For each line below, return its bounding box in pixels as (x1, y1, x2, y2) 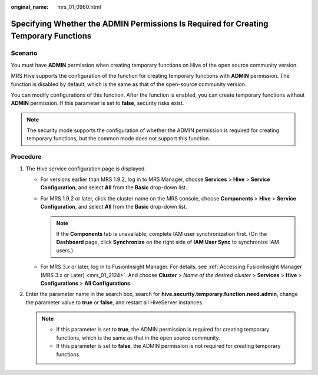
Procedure (11, 153, 42, 161)
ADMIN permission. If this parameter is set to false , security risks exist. (11, 100, 184, 107)
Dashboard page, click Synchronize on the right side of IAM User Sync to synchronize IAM (56, 239, 279, 246)
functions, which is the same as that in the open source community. (56, 334, 220, 341)
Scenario (11, 49, 38, 57)
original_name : (11, 4, 49, 10)
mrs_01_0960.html (57, 4, 101, 10)
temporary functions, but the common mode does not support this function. (26, 135, 210, 142)
